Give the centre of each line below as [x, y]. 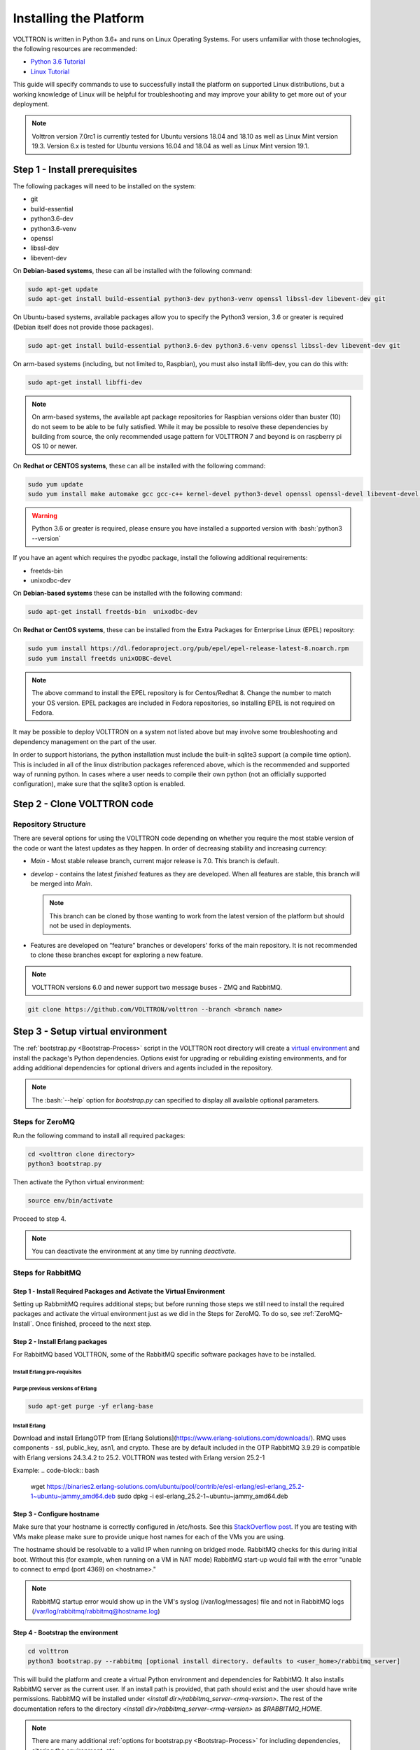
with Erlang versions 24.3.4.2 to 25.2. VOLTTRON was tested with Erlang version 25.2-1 [139, 1457]
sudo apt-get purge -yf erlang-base [91, 1406]
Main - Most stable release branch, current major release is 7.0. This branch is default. [155, 861]
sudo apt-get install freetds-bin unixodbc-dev [113, 612]
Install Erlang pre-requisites [47, 1372]
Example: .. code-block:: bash [56, 1471]
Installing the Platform [79, 18]
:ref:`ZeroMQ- [322, 1314]
